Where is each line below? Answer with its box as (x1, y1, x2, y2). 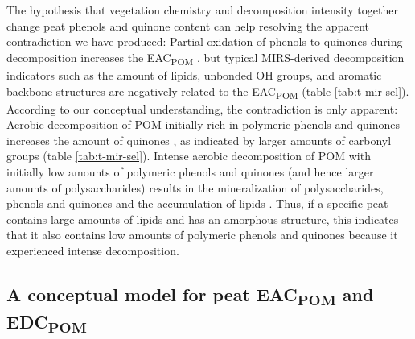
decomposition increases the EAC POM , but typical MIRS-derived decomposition (6, 48, 405, 68)
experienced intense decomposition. (6, 242, 179, 258)
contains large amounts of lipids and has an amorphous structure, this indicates (6, 210, 399, 227)
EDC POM (6, 308, 87, 337)
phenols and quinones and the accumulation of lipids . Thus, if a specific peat (6, 195, 388, 212)
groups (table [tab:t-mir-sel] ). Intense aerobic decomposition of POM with (6, 147, 371, 164)
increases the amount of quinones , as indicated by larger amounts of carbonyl (6, 131, 392, 148)
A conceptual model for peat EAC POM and (6, 281, 374, 310)
